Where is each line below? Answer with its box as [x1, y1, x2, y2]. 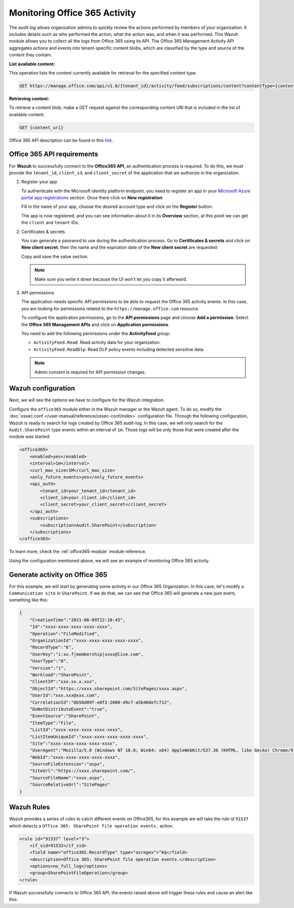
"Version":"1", [29, 665, 66, 671]
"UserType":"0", [29, 658, 69, 664]
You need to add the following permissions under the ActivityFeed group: [21, 330, 171, 336]
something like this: [9, 597, 49, 603]
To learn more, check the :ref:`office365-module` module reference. [9, 548, 147, 554]
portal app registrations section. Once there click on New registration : [21, 195, 164, 201]
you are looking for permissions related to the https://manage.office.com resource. [21, 306, 199, 311]
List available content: [9, 61, 55, 67]
